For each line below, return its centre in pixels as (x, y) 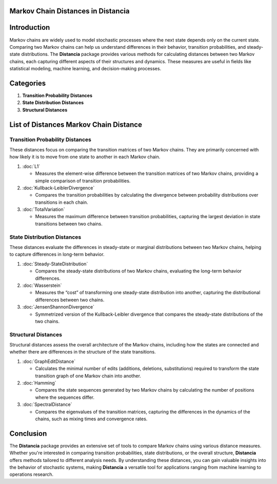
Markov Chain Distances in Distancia (70, 11)
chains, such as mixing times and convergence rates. (91, 419)
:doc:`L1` (31, 166)
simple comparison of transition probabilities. (83, 181)
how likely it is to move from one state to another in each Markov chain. (85, 157)
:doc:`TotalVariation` (44, 209)
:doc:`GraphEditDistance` (49, 361)
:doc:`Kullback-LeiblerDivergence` (58, 188)
